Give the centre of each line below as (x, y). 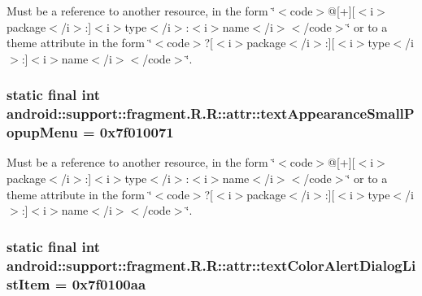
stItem (28, 283)
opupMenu (42, 132)
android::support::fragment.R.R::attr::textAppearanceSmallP (211, 113)
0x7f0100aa (109, 283)
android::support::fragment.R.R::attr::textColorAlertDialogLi (211, 265)
